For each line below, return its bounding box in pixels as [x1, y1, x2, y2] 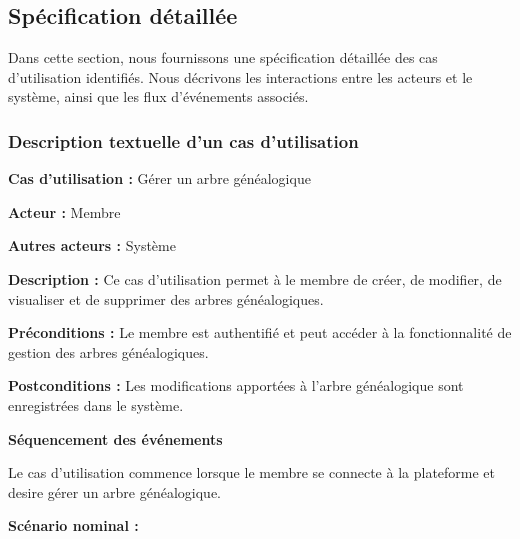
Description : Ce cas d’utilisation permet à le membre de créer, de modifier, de [8, 268, 502, 289]
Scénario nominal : [8, 515, 139, 536]
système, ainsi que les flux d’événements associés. [8, 86, 309, 107]
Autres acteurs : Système [8, 235, 176, 256]
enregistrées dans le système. [8, 394, 184, 415]
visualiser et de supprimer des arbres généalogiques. [8, 288, 324, 309]
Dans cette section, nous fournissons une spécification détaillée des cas [8, 47, 438, 68]
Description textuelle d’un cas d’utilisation [8, 128, 359, 153]
